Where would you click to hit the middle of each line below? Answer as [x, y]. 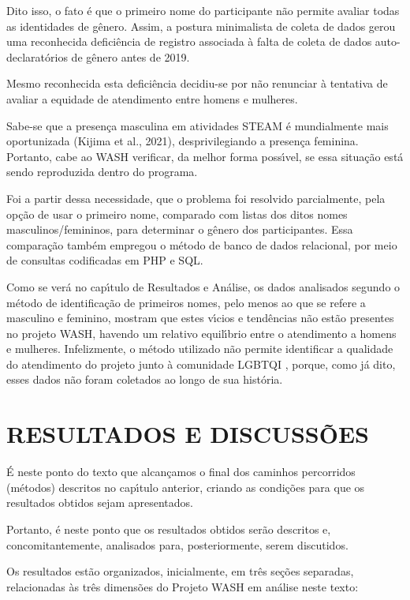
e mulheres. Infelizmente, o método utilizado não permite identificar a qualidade [200, 349]
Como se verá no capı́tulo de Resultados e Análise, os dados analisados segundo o [203, 286]
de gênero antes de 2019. [130, 56]
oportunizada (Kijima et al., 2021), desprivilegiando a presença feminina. [183, 141]
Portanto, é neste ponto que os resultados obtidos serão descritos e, [169, 529]
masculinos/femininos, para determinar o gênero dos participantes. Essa [180, 229]
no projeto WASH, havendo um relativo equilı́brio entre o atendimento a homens [201, 333]
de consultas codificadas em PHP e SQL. [105, 260]
